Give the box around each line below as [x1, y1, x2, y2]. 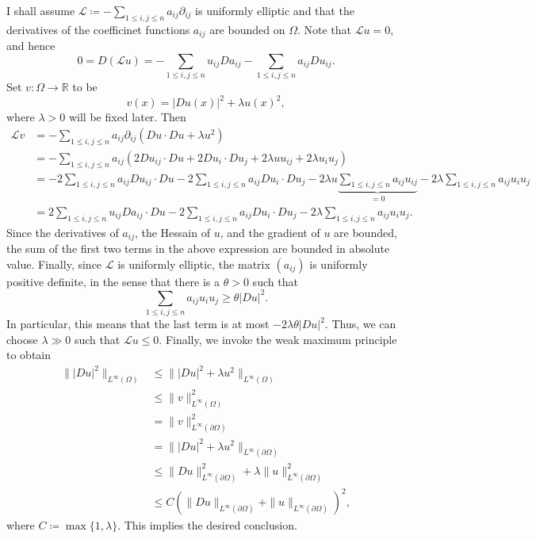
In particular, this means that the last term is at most [6, 315, 270, 332]
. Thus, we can [324, 315, 396, 332]
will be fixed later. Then [68, 109, 186, 125]
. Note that [297, 21, 352, 37]
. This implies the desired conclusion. [117, 517, 297, 533]
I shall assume [6, 2, 75, 18]
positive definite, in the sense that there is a [6, 273, 220, 289]
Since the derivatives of [6, 224, 119, 240]
